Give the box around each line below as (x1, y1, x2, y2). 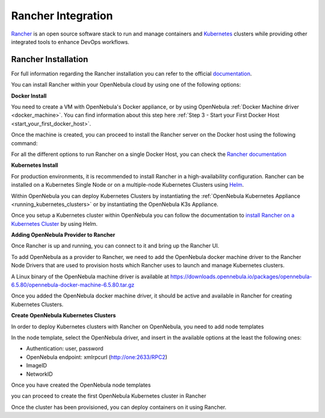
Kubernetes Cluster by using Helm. (11, 220, 98, 227)
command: (11, 139, 38, 147)
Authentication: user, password (26, 345, 104, 352)
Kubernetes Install (11, 161, 58, 169)
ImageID (26, 362, 48, 369)
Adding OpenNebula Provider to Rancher (11, 231, 116, 239)
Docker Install (11, 92, 47, 99)
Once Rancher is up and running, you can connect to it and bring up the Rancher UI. (11, 242, 220, 249)
